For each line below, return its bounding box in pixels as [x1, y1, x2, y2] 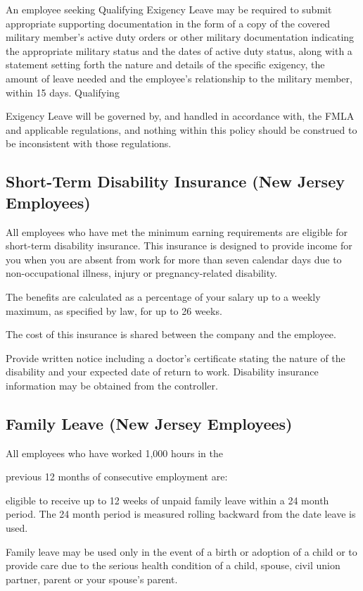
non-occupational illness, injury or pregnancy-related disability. [6, 266, 277, 280]
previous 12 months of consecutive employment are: [6, 469, 228, 484]
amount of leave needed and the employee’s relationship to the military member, [6, 70, 352, 85]
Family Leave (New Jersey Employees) [6, 412, 293, 434]
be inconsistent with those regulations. [6, 136, 172, 151]
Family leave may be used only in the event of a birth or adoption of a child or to [6, 544, 357, 559]
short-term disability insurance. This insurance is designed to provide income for [6, 238, 352, 253]
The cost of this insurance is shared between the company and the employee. [6, 327, 336, 342]
